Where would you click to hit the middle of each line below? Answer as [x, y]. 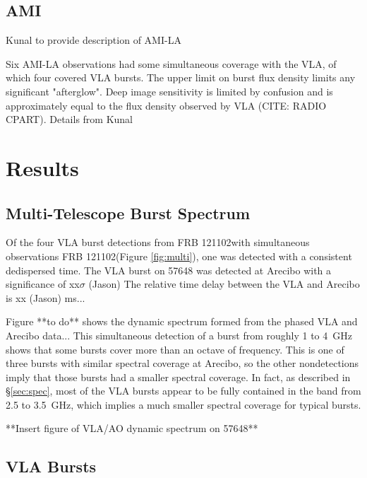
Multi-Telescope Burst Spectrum [128, 212]
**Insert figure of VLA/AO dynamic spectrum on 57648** [132, 428]
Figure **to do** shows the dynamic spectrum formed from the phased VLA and [182, 321]
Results [42, 167]
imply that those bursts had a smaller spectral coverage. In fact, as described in [178, 377]
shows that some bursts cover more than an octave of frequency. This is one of [175, 349]
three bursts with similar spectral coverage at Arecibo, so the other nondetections [182, 363]
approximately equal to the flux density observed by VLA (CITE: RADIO [166, 105]
